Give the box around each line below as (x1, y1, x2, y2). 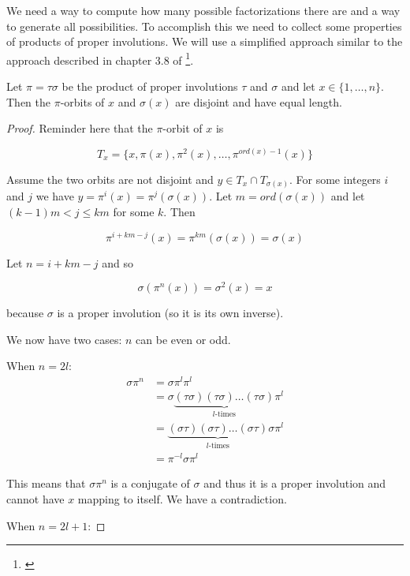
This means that (6, 475, 86, 492)
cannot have (6, 490, 65, 507)
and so (102, 254, 134, 271)
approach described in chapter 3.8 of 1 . (6, 49, 194, 68)
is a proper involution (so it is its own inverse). (57, 305, 284, 321)
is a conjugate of (110, 475, 190, 492)
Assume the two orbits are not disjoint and (6, 170, 214, 187)
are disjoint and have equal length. (175, 93, 342, 110)
